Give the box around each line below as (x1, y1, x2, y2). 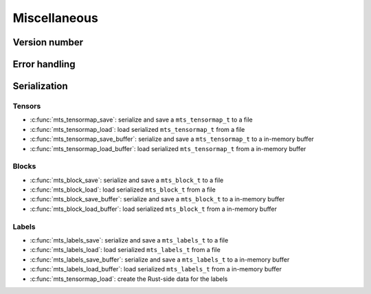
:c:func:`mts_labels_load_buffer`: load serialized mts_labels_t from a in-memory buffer (30, 265, 282, 273)
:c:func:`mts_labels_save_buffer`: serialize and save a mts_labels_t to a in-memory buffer (30, 255, 290, 264)
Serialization (12, 80, 68, 92)
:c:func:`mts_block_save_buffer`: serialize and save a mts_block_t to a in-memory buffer (30, 195, 285, 203)
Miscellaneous (12, 10, 99, 25)
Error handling (12, 58, 76, 70)
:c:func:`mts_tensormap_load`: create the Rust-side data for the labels (30, 275, 228, 283)
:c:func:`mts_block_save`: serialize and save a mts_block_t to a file (30, 176, 224, 184)
